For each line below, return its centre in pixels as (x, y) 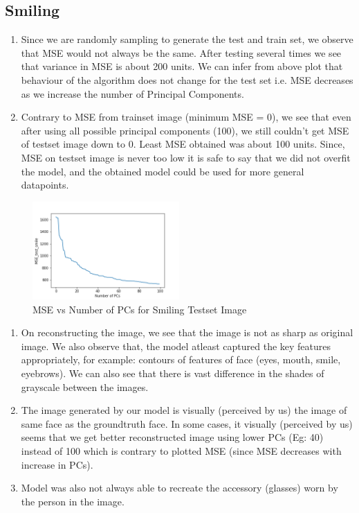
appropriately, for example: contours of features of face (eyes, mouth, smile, (181, 359)
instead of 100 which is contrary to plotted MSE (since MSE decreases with (181, 451)
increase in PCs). (57, 464)
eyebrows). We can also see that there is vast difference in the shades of (173, 373)
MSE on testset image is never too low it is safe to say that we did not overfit (186, 157)
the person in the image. (73, 501)
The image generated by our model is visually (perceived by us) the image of (184, 410)
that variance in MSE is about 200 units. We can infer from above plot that (182, 66)
